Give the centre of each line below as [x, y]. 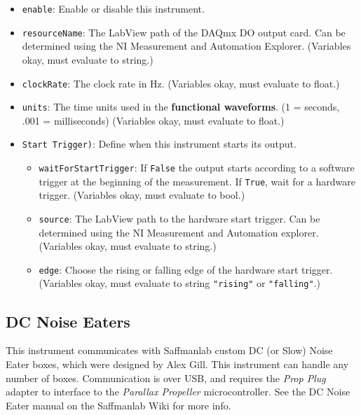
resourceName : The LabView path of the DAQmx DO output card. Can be [184, 32]
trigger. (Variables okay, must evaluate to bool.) [142, 195]
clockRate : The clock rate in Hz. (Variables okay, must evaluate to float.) [181, 83]
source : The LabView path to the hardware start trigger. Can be [179, 218]
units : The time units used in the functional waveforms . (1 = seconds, [181, 107]
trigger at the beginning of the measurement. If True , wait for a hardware [197, 181]
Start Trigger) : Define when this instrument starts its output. [159, 144]
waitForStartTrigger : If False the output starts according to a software [197, 168]
